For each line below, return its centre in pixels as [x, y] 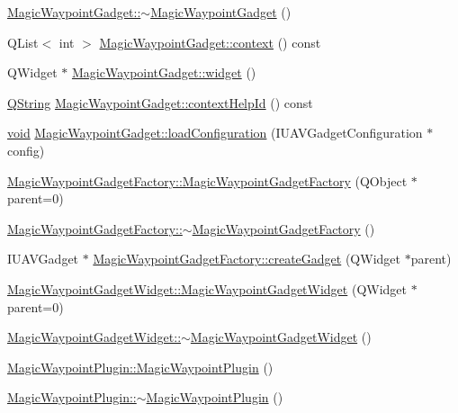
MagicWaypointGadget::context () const [210, 42]
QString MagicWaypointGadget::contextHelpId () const [160, 102]
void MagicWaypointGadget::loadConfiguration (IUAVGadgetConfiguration [215, 133]
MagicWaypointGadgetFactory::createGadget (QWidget [247, 259]
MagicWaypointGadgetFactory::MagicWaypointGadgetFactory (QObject [207, 180]
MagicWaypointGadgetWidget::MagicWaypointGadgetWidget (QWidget [207, 288]
